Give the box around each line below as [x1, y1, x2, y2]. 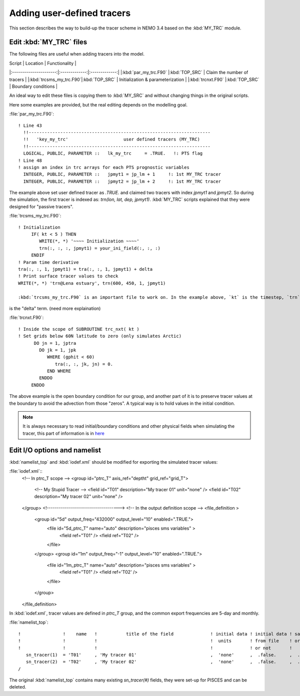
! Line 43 [18, 122, 42, 128]
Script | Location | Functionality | [9, 60, 76, 66]
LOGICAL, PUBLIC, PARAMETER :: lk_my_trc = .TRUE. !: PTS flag [23, 150, 203, 156]
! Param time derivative [18, 259, 79, 265]
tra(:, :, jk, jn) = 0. [55, 361, 113, 367]
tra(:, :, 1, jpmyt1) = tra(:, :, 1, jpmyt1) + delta [18, 266, 152, 272]
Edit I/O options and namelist [9, 446, 101, 454]
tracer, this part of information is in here [22, 430, 104, 436]
